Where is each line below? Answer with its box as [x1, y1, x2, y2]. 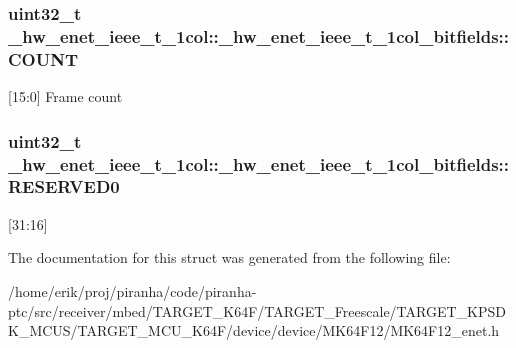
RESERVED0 [8, 174, 120, 199]
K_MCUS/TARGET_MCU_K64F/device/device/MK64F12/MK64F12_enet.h [8, 320, 500, 341]
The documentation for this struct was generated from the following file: [8, 247, 451, 268]
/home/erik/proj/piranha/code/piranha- [8, 280, 257, 301]
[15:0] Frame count [8, 86, 123, 107]
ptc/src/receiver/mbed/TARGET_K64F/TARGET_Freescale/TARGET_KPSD [8, 300, 506, 321]
